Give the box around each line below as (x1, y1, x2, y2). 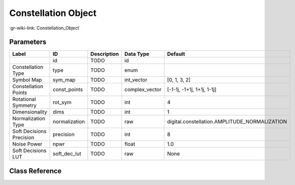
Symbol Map (12, 76, 42, 83)
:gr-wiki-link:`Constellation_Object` (9, 25, 81, 31)
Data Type (124, 50, 149, 57)
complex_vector (124, 86, 162, 93)
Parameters (9, 38, 46, 46)
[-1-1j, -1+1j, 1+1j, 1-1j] (166, 86, 217, 93)
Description (90, 50, 119, 57)
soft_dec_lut (52, 150, 81, 157)
